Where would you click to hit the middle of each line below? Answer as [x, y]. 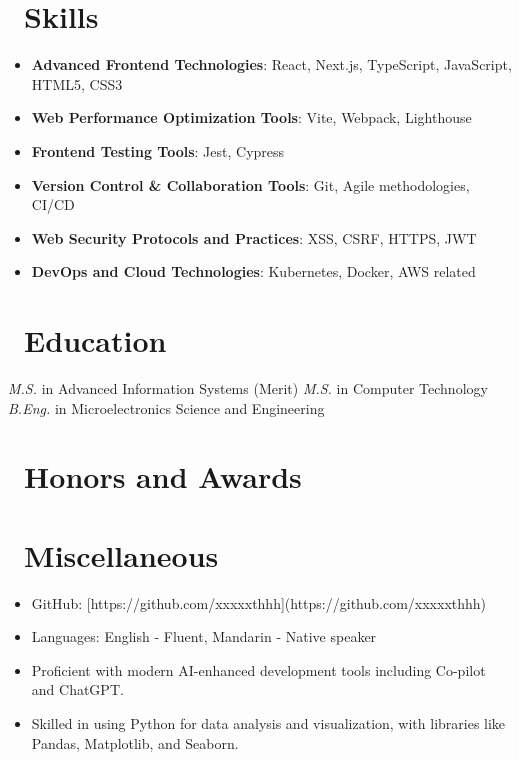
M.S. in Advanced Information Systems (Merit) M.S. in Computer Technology [248, 388]
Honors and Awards [163, 476]
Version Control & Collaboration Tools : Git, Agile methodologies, [250, 184]
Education [95, 340]
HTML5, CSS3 [77, 83]
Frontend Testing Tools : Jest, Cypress [158, 150]
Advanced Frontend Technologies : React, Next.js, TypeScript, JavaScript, [271, 64]
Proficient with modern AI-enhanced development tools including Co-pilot [258, 669]
